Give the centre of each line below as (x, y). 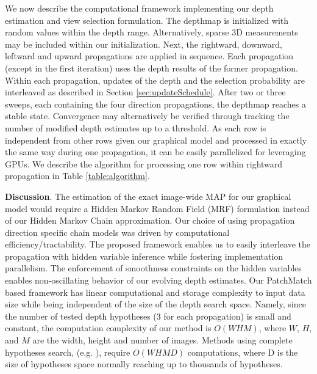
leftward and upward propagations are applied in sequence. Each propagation (149, 56)
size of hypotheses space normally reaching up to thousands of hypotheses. (144, 364)
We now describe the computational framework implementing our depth (139, 8)
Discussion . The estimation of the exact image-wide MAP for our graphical (148, 196)
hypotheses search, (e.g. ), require (68, 352)
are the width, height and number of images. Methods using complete (162, 340)
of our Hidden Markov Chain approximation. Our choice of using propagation (150, 220)
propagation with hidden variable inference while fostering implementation (144, 256)
